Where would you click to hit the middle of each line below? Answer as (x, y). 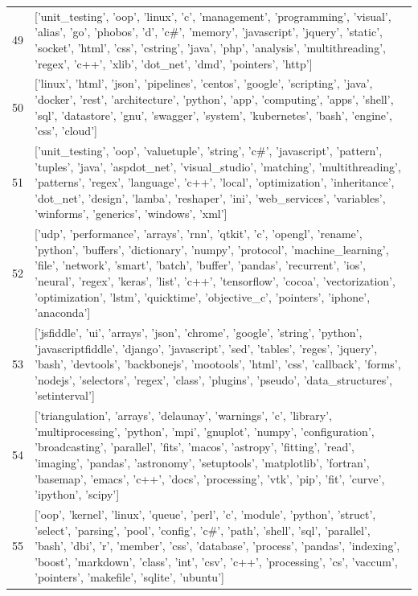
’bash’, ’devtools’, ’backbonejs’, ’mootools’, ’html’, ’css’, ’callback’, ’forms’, (218, 364)
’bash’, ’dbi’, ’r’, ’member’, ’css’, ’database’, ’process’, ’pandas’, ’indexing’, (217, 546)
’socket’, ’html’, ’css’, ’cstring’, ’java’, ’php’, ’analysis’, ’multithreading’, (210, 47)
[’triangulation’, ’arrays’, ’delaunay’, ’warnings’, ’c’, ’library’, (183, 415)
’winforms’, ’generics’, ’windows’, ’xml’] (131, 214)
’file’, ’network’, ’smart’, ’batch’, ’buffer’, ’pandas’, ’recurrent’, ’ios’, (200, 265)
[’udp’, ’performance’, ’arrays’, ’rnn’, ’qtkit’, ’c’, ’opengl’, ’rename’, (199, 234)
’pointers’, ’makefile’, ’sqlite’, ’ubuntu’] (129, 577)
